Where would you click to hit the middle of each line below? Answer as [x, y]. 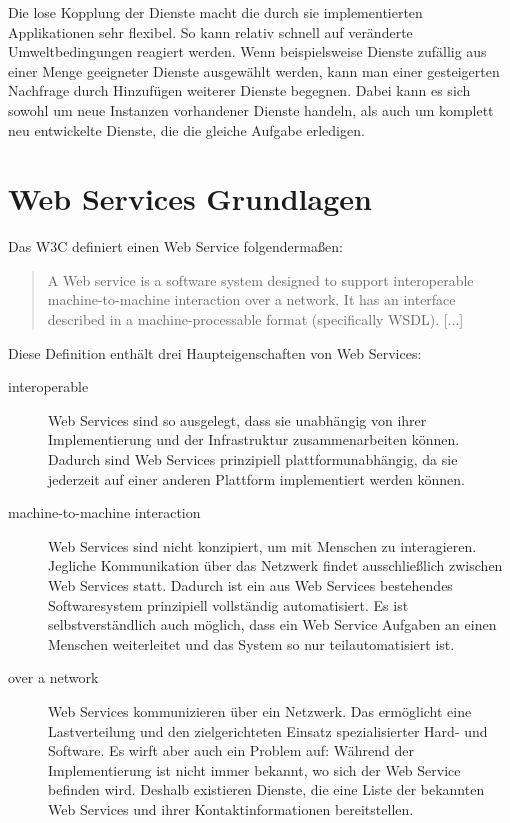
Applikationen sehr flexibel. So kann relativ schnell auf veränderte [210, 31]
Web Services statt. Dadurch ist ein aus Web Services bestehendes [250, 585]
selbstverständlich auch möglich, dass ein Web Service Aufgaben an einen [272, 624]
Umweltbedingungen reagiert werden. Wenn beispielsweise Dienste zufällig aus [247, 51]
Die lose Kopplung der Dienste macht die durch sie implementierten [215, 12]
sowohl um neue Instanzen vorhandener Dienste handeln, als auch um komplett [251, 109]
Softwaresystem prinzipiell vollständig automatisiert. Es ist [228, 604]
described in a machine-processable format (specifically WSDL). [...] [255, 319]
